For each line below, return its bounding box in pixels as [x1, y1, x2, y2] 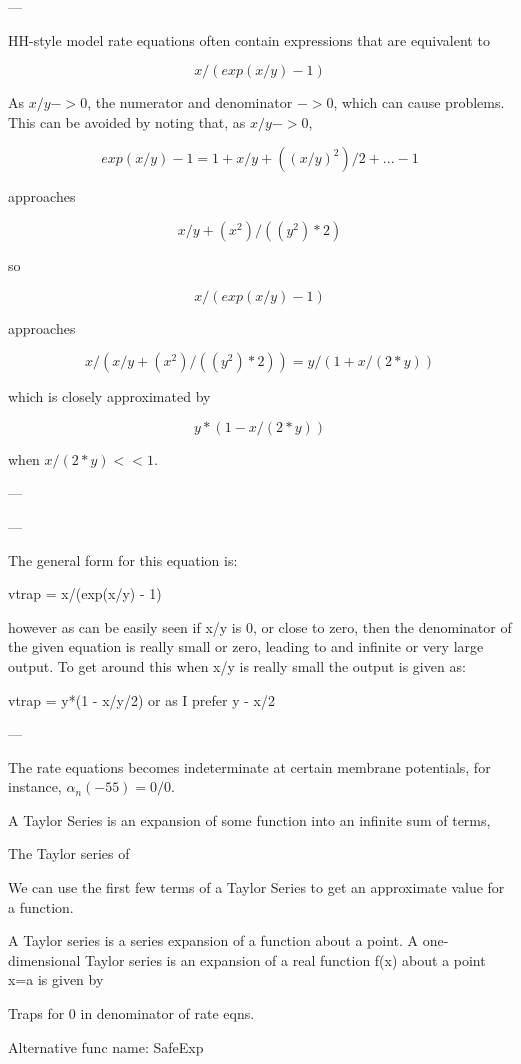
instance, [8, 776, 62, 797]
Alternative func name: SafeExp [8, 1036, 204, 1057]
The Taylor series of [8, 843, 130, 864]
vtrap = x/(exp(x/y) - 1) [8, 583, 162, 604]
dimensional [8, 949, 81, 970]
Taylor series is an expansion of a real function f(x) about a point [85, 949, 486, 970]
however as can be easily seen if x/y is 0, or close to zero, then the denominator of [8, 616, 512, 637]
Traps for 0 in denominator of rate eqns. [8, 1003, 255, 1024]
